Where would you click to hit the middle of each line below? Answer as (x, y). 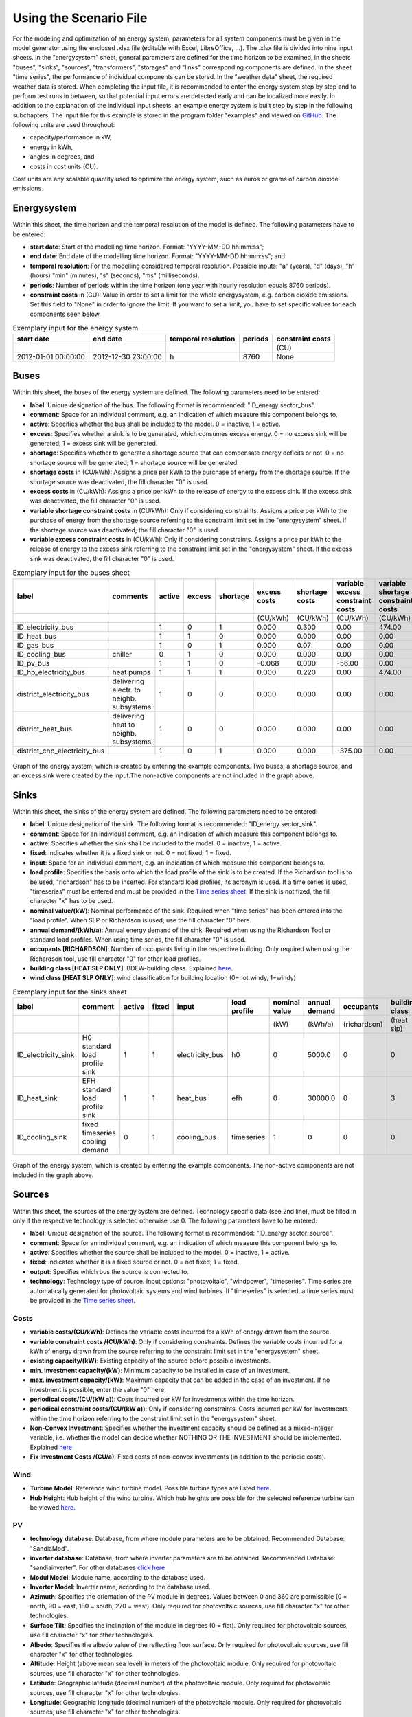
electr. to (126, 690)
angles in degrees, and (62, 157)
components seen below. (65, 314)
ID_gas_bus (35, 645)
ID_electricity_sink (46, 1055)
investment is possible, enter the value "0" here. (98, 1389)
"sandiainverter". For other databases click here (98, 1568)
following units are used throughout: (64, 125)
